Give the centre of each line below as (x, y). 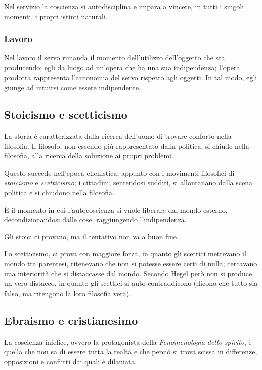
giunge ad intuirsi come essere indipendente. (72, 87)
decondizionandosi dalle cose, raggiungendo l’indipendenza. (95, 219)
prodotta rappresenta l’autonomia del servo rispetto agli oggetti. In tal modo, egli (131, 77)
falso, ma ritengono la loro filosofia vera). (68, 293)
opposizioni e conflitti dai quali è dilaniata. (71, 361)
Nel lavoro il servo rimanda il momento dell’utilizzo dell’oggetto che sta (115, 57)
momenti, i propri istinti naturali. (56, 16)
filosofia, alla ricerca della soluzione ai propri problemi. (89, 156)
